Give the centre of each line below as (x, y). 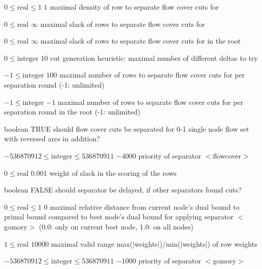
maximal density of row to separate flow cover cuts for (134, 7)
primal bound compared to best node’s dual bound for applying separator (119, 217)
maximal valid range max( (92, 243)
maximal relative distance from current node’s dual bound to (145, 206)
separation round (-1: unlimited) (54, 84)
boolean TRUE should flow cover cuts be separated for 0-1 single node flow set (127, 128)
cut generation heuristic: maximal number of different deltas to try (154, 57)
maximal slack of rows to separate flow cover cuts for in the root (141, 41)
